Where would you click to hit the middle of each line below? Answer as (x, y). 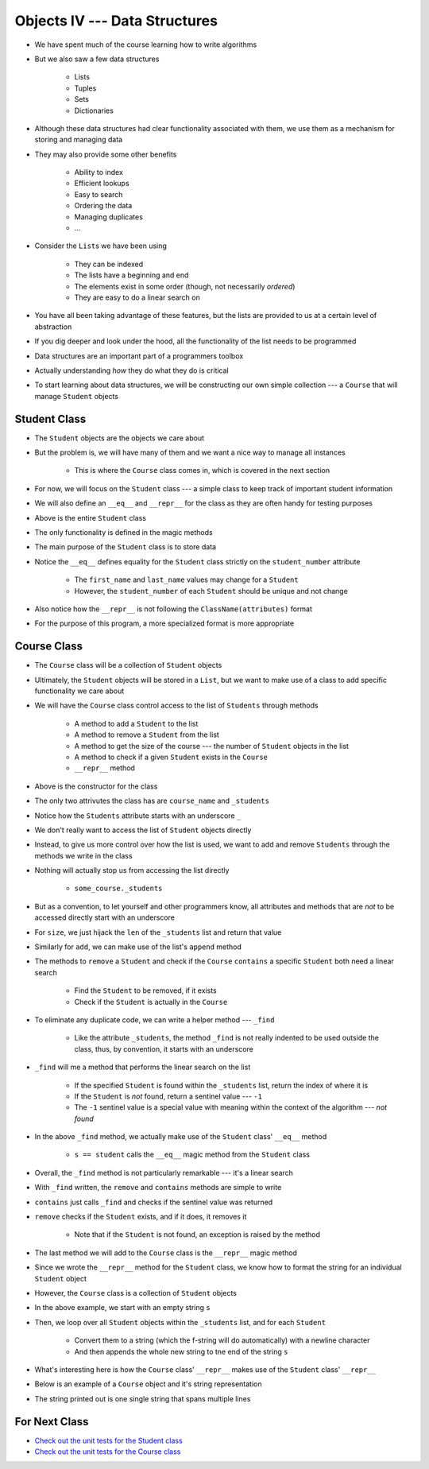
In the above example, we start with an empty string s (122, 1308)
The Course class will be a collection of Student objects (128, 665)
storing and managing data (79, 140)
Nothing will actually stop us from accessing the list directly (132, 870)
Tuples (85, 88)
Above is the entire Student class (91, 517)
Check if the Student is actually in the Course (151, 1002)
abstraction (53, 327)
